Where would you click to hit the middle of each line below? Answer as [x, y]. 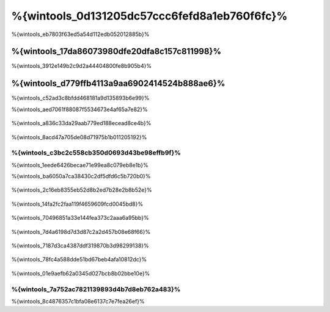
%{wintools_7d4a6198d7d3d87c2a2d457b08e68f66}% [81, 231]
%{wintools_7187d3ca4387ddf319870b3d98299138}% [80, 246]
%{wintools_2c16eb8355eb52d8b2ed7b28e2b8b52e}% [82, 190]
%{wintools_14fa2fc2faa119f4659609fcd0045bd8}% [77, 204]
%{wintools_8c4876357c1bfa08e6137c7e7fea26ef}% [78, 301]
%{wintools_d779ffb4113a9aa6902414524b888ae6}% [118, 83]
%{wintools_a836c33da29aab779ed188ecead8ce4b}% [81, 123]
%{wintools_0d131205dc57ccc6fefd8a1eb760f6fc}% [149, 16]
